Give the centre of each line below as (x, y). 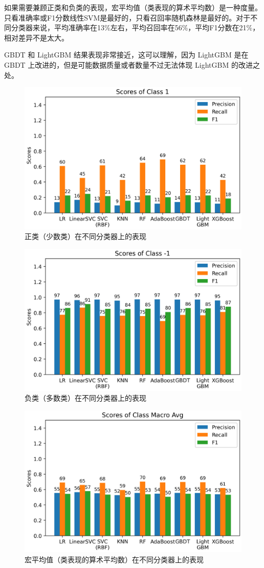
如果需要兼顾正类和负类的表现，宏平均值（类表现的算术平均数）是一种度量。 (133, 7)
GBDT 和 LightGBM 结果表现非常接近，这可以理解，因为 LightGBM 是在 (126, 55)
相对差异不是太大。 (36, 37)
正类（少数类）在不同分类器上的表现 (85, 236)
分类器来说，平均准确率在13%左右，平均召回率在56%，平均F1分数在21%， (135, 27)
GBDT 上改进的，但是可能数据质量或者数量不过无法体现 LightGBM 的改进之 (132, 64)
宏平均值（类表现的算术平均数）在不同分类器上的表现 (114, 559)
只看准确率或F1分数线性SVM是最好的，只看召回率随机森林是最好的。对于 (127, 17)
